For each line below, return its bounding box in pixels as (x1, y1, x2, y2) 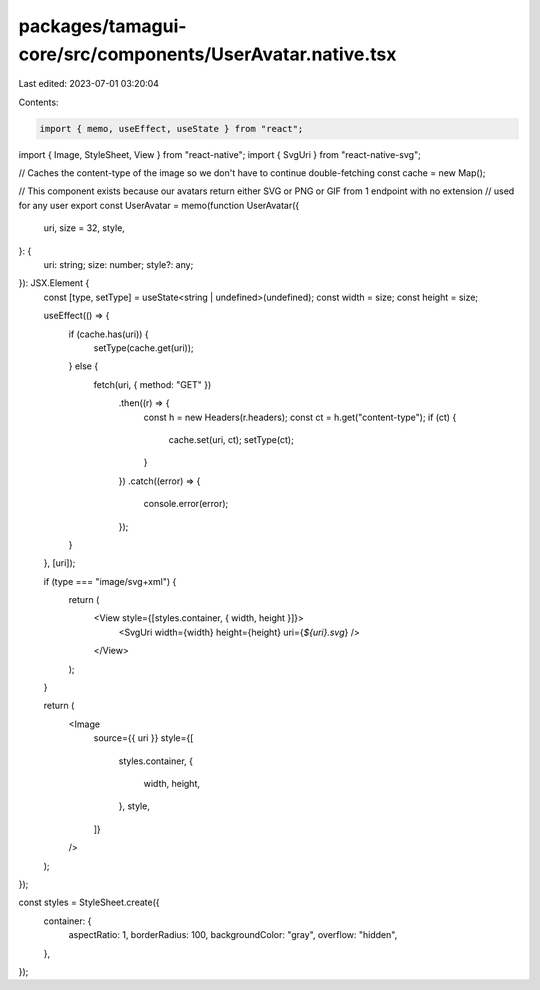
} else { (68, 360, 99, 372)
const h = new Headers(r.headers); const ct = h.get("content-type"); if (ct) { (143, 411, 457, 423)
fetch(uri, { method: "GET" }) (93, 378, 212, 390)
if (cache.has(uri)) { (68, 328, 149, 340)
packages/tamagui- (18, 15, 187, 37)
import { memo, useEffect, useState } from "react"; (39, 123, 304, 134)
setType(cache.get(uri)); (93, 342, 194, 354)
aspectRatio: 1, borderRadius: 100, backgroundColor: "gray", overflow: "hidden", (68, 929, 398, 941)
